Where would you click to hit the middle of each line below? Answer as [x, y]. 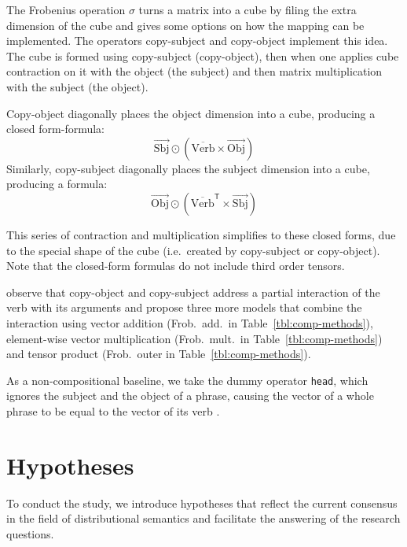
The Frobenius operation [66, 9]
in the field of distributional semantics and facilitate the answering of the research [203, 518]
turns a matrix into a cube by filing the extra [247, 9]
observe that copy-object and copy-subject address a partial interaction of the [193, 292]
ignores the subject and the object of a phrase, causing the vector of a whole [190, 395]
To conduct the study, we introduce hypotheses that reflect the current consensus [202, 503]
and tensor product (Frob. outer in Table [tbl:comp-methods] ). [159, 354]
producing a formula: [57, 184]
